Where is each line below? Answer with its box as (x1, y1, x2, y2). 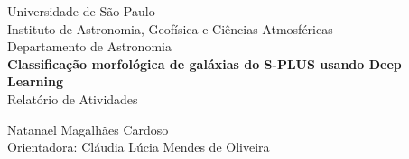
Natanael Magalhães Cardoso (7, 119, 169, 138)
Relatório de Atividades (7, 89, 138, 108)
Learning (7, 72, 63, 91)
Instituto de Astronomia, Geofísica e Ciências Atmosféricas (7, 19, 333, 38)
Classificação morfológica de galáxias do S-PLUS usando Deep (7, 54, 402, 73)
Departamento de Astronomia (7, 37, 172, 56)
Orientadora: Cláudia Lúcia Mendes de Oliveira (7, 137, 270, 156)
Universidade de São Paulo (7, 2, 155, 20)
